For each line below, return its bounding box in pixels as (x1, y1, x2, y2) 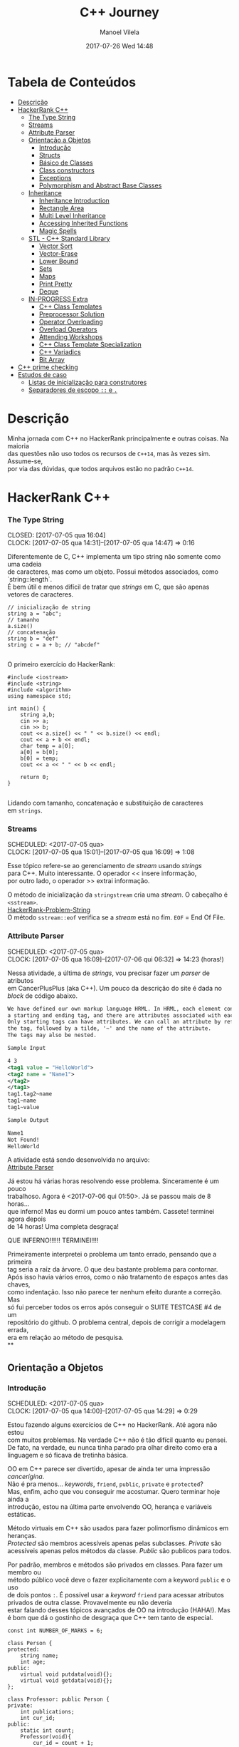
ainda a (7, 1495, 29, 1504)
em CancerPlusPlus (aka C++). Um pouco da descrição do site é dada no (7, 984, 223, 992)
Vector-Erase (38, 249, 78, 257)
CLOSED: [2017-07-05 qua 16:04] (7, 531, 106, 540)
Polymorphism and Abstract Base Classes (38, 181, 162, 190)
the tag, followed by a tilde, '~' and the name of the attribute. (7, 1025, 212, 1032)
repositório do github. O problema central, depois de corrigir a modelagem (7, 1318, 226, 1326)
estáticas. (7, 1510, 36, 1519)
